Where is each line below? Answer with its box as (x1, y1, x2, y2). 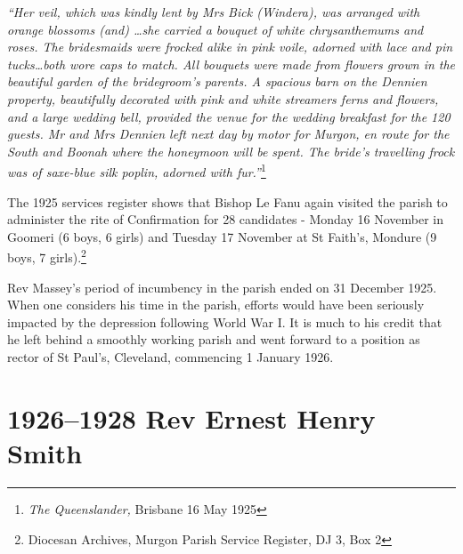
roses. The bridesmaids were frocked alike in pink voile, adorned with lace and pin (7, 37, 453, 56)
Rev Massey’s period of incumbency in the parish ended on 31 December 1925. (7, 277, 437, 296)
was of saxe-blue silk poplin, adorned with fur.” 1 (7, 160, 266, 181)
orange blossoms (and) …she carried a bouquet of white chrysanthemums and (7, 20, 424, 38)
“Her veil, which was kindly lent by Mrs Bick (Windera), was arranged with (7, 3, 420, 20)
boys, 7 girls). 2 (7, 245, 86, 267)
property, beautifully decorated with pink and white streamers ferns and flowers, (7, 89, 439, 108)
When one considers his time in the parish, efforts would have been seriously (7, 295, 425, 314)
